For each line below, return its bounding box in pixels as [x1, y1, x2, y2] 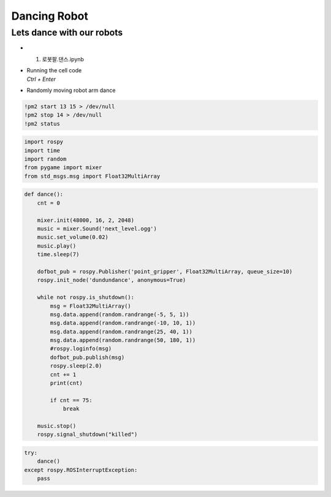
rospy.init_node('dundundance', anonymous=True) [37, 276, 186, 284]
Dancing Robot [11, 9, 89, 23]
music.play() [37, 242, 77, 249]
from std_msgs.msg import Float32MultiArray [24, 172, 161, 180]
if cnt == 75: [50, 396, 93, 404]
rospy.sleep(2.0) [50, 362, 102, 370]
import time [24, 147, 61, 154]
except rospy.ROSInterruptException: [24, 466, 138, 473]
